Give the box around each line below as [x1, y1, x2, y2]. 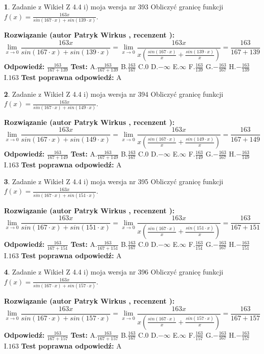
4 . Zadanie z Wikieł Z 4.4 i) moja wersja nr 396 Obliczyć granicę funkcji [4, 267, 223, 277]
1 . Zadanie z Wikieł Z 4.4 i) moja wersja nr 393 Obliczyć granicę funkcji [4, 1, 223, 11]
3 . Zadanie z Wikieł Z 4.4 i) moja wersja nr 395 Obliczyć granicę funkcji [4, 176, 223, 186]
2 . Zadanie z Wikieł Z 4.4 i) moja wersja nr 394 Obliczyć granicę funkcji [4, 88, 223, 99]
